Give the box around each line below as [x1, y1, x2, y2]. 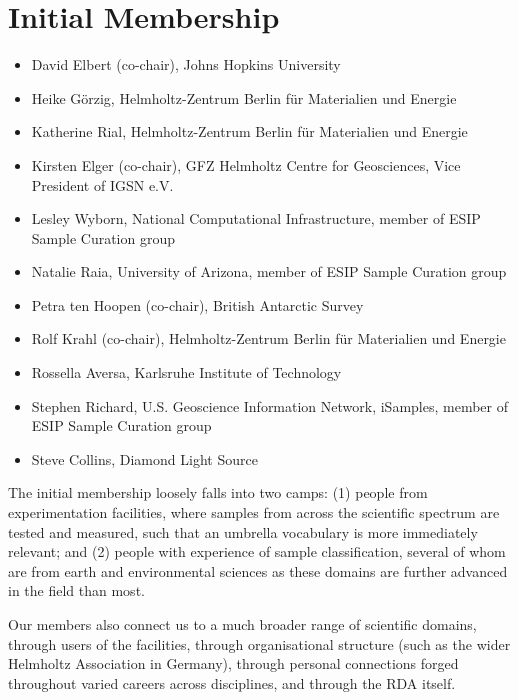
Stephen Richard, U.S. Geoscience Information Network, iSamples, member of [31, 395, 509, 416]
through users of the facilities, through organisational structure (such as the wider [8, 633, 511, 654]
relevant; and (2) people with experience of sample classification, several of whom [8, 541, 506, 562]
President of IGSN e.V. [31, 174, 174, 195]
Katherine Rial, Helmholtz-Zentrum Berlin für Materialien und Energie [31, 121, 468, 142]
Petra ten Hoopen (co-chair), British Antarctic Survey [31, 294, 364, 315]
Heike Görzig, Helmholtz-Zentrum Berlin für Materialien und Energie [31, 87, 457, 108]
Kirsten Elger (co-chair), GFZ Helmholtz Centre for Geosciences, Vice [31, 154, 461, 175]
